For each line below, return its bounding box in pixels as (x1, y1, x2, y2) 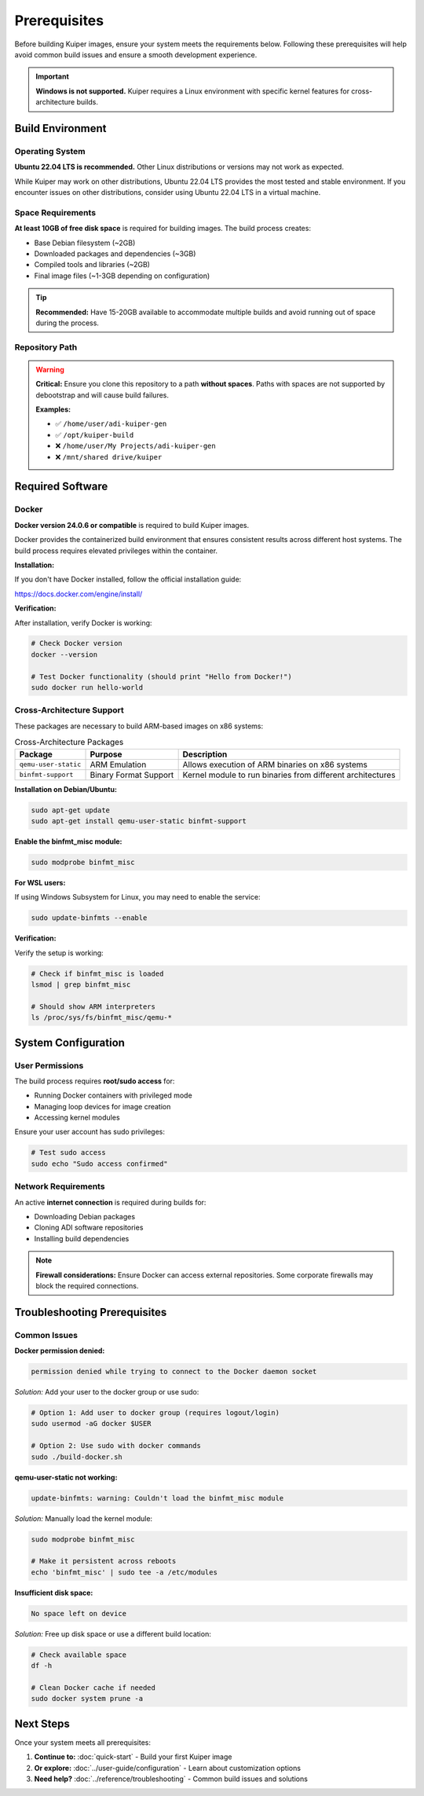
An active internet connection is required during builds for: (14, 1197, 207, 1207)
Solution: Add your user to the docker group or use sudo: (14, 1387, 199, 1397)
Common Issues (14, 1329, 79, 1340)
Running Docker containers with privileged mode (34, 1090, 192, 1100)
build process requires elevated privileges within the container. (14, 546, 218, 555)
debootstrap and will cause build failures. (35, 390, 169, 400)
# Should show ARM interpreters (31, 1002, 156, 1011)
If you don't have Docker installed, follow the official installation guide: (14, 574, 242, 585)
